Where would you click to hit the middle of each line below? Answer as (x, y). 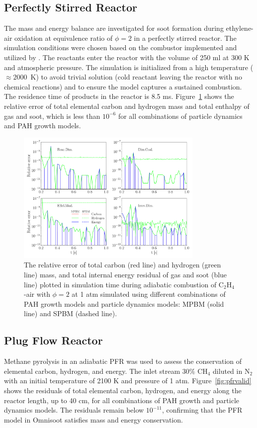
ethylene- (240, 28)
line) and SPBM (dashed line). (71, 313)
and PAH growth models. (43, 126)
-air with (37, 294)
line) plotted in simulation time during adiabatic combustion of (120, 284)
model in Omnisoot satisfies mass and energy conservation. (93, 419)
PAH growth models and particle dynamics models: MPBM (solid (124, 303)
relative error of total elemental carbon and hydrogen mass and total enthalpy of (127, 106)
